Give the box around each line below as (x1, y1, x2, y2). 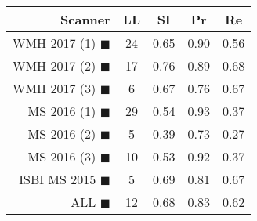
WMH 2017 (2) (13, 56, 96, 74)
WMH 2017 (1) (13, 34, 96, 52)
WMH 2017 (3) (13, 79, 96, 97)
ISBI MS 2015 (19, 170, 96, 188)
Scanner (60, 10, 110, 28)
